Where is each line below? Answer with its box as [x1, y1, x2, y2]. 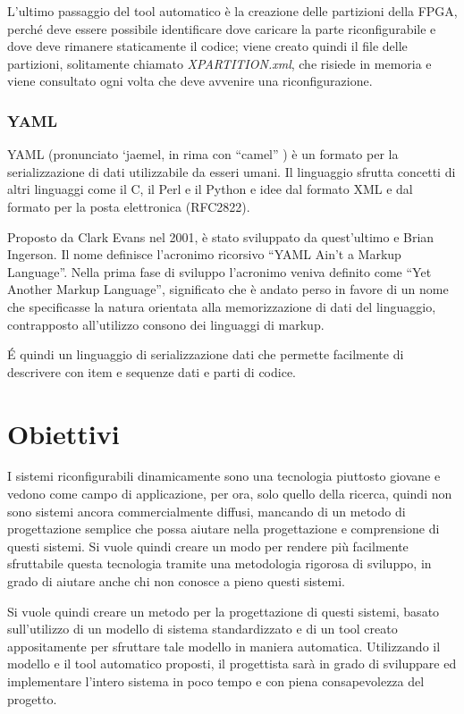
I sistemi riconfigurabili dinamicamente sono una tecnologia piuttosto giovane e [7, 466, 441, 485]
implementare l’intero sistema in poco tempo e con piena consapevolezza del [7, 671, 425, 690]
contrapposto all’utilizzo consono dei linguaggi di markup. [7, 315, 325, 333]
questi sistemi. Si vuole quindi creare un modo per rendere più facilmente [7, 536, 409, 555]
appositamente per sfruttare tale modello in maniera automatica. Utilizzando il [7, 636, 441, 655]
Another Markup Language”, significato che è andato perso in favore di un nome [7, 280, 449, 298]
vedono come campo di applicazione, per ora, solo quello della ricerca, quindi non [7, 484, 452, 503]
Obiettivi [7, 415, 120, 451]
